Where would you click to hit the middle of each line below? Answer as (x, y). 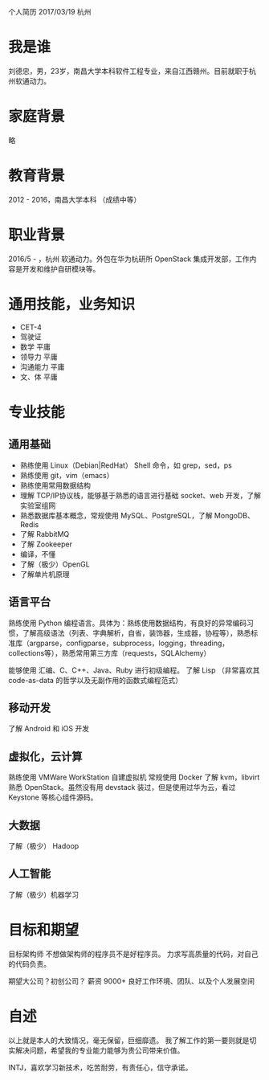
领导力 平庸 (39, 357)
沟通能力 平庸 (42, 366)
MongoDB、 (234, 515)
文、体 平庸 (39, 377)
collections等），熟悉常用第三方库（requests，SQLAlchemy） (110, 652)
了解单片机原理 (45, 574)
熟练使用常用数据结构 (55, 485)
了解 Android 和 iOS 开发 (49, 729)
